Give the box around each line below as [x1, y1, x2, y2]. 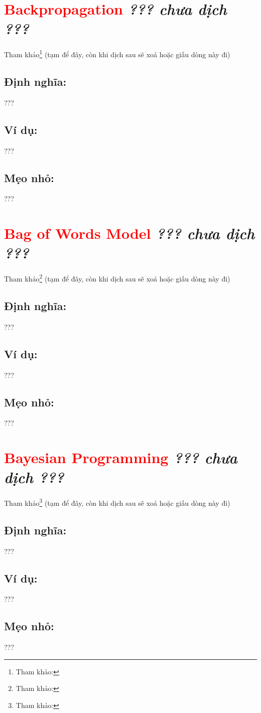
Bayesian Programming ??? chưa [4, 447, 237, 468]
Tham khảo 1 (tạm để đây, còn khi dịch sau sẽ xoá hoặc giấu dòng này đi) [4, 48, 230, 59]
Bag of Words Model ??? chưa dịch [4, 223, 255, 244]
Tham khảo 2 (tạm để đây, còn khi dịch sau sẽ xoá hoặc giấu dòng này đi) [4, 272, 230, 283]
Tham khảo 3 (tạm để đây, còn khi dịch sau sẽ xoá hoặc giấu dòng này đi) [4, 496, 230, 508]
